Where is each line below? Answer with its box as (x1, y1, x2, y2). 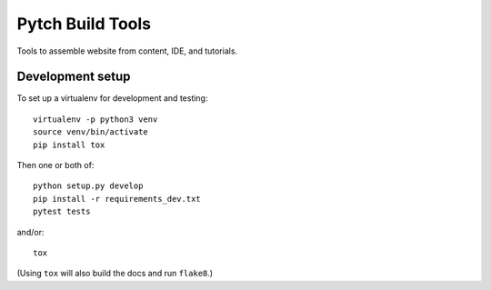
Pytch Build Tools (16, 14, 152, 34)
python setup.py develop (33, 181, 144, 191)
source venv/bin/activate (33, 127, 149, 137)
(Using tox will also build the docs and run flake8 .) (16, 268, 214, 279)
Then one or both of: (16, 160, 95, 171)
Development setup (16, 69, 131, 85)
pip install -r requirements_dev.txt (33, 194, 202, 204)
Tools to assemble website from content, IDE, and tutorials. (16, 45, 238, 56)
